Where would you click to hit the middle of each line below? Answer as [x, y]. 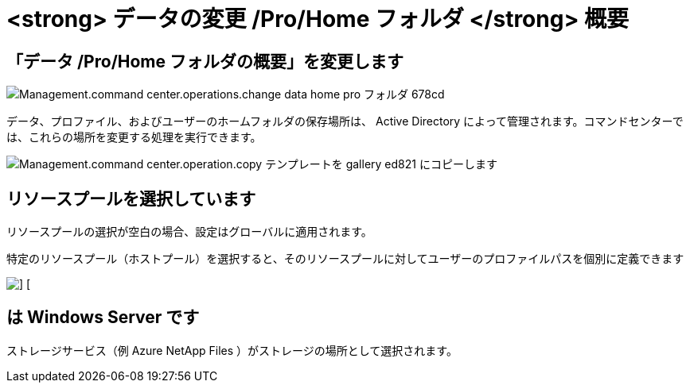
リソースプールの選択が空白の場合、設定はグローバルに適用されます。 [189, 232]
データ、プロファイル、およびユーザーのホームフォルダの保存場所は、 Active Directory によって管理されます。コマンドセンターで [345, 121]
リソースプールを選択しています [131, 198]
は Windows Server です [103, 318]
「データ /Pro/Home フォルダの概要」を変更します [205, 61]
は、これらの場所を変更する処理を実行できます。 [134, 137]
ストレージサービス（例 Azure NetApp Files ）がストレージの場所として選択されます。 [232, 350]
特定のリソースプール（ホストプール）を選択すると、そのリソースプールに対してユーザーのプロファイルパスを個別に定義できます [345, 259]
